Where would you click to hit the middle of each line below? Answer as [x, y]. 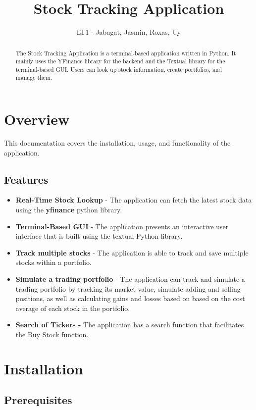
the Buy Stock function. [52, 334]
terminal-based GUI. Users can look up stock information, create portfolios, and [119, 69]
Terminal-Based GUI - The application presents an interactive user [122, 226]
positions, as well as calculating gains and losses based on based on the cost [130, 298]
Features [26, 179]
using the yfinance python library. [69, 210]
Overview [37, 119]
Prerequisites [38, 400]
